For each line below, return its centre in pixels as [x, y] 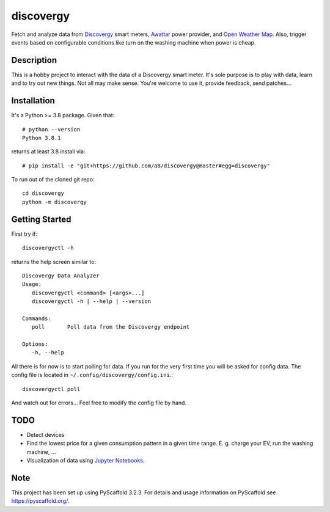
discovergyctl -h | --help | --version [91, 302]
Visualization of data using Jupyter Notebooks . [86, 461]
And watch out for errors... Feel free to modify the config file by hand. [99, 403]
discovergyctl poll [51, 389]
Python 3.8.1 [42, 138]
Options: [35, 344]
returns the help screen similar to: [54, 261]
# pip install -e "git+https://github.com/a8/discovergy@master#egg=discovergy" [146, 166]
